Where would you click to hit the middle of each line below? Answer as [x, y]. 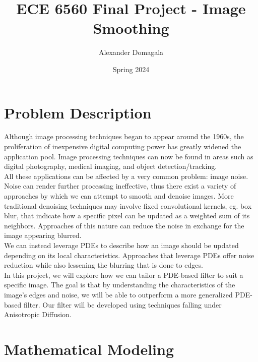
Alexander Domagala [131, 52]
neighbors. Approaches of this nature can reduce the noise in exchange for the [124, 225]
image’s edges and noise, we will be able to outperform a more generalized [118, 294]
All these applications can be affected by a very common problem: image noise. [126, 176]
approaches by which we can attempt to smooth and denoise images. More [119, 196]
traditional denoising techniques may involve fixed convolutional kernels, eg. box [128, 205]
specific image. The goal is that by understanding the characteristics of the [120, 285]
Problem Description [78, 112]
